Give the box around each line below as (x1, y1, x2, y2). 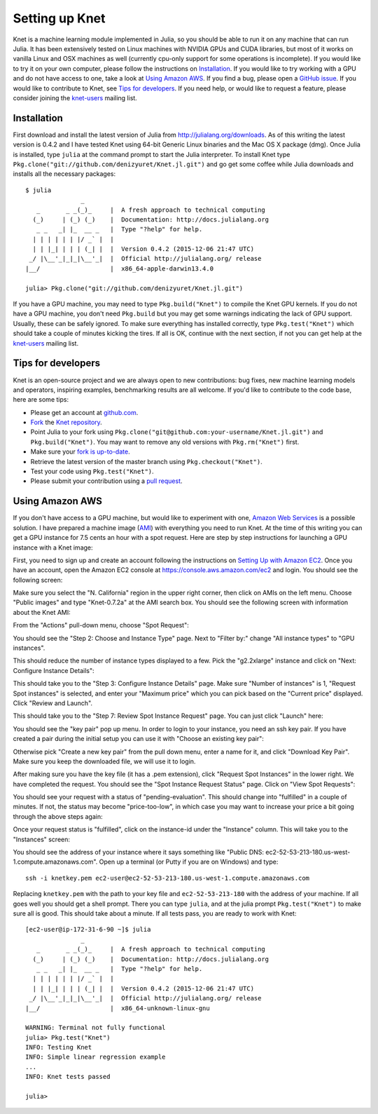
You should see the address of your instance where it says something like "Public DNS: (13, 848, 265, 857)
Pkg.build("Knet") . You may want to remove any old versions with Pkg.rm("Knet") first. (30, 437, 300, 446)
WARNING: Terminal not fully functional (25, 1024, 166, 1032)
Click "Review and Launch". (13, 698, 93, 707)
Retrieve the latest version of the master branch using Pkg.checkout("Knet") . (30, 457, 262, 466)
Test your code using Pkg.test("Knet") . (30, 467, 154, 476)
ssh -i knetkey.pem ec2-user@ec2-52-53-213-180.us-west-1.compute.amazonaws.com (25, 874, 310, 882)
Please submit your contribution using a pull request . (30, 477, 183, 485)
